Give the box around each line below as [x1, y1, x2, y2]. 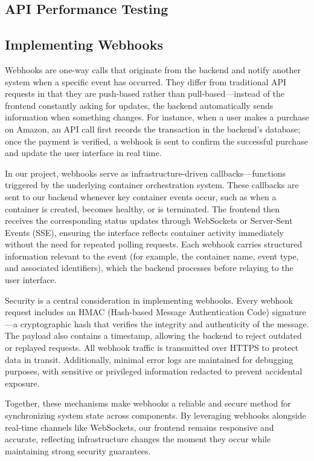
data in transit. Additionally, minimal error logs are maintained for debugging [5, 353, 293, 365]
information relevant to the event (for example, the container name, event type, [5, 249, 299, 262]
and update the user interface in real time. [5, 146, 162, 159]
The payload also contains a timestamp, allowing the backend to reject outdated [5, 329, 302, 342]
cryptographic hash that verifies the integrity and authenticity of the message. [20, 317, 309, 330]
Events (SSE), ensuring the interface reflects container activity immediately [5, 226, 284, 238]
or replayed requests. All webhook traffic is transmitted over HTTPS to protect [5, 341, 299, 354]
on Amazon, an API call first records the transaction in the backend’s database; [5, 122, 301, 135]
